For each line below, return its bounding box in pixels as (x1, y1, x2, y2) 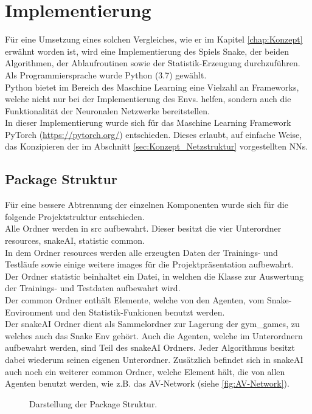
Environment (5, 305, 54, 318)
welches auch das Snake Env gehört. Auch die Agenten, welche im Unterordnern (5, 329, 303, 342)
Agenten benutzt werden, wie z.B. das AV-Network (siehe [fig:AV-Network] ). (5, 377, 289, 390)
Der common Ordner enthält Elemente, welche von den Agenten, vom (5, 294, 265, 306)
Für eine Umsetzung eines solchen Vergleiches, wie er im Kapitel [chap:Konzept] (5, 33, 303, 46)
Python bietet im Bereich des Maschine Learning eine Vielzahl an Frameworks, (5, 80, 299, 93)
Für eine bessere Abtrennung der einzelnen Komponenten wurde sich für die (5, 198, 288, 211)
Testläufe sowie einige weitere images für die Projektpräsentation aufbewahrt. (5, 258, 294, 271)
